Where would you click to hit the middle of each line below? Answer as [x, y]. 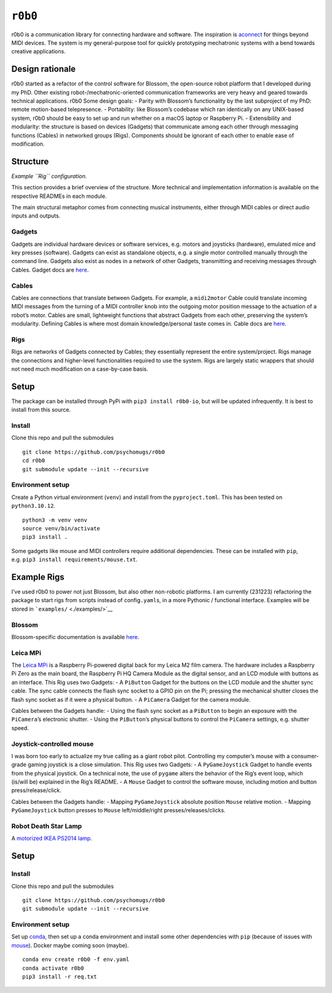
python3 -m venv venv [55, 520]
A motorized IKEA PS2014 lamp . [52, 838]
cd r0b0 [34, 461]
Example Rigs [38, 577]
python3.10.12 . [33, 506]
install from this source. [41, 410]
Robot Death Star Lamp [47, 826]
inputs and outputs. [36, 216]
